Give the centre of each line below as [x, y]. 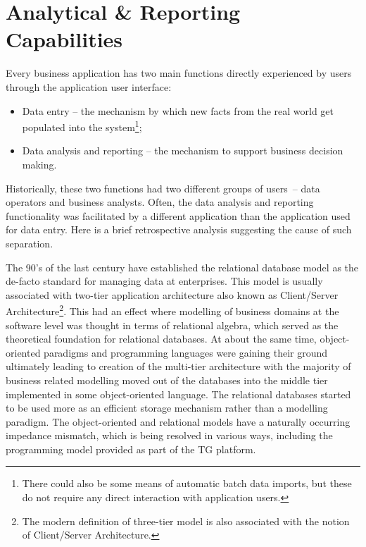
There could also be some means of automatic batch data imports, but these [187, 483]
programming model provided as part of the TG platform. [131, 449]
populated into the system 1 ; [82, 126]
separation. [30, 243]
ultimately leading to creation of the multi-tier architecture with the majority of [178, 366]
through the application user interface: [89, 86]
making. [39, 164]
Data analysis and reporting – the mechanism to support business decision [183, 150]
